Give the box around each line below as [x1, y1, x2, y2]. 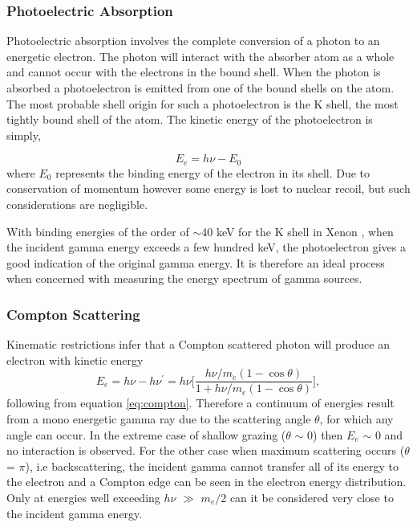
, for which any [319, 411, 394, 427]
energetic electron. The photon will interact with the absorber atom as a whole [6, 47, 395, 64]
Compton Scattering [6, 304, 140, 324]
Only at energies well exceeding [6, 489, 160, 506]
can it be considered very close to [229, 489, 394, 506]
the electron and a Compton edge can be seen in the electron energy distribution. [6, 473, 407, 490]
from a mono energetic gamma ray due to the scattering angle [6, 411, 311, 427]
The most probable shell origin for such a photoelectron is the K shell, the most [6, 95, 399, 112]
